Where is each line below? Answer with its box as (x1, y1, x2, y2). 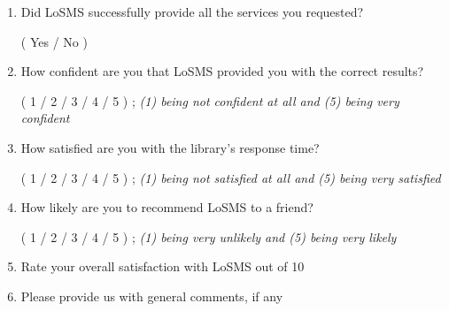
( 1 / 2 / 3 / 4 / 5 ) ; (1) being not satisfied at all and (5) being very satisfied (20, 168, 441, 186)
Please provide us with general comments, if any (20, 286, 283, 305)
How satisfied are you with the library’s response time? (20, 138, 320, 156)
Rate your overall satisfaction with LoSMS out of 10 (20, 257, 305, 276)
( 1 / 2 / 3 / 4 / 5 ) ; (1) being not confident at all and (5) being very (20, 91, 399, 110)
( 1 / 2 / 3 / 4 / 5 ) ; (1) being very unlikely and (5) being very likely (20, 227, 397, 246)
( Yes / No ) (20, 32, 88, 50)
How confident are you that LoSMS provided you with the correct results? (20, 62, 424, 80)
